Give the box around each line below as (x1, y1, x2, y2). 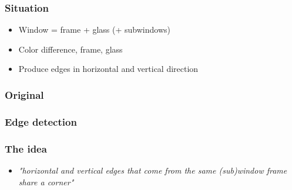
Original (5, 87, 44, 102)
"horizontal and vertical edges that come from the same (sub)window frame (18, 164, 287, 176)
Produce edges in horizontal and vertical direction (18, 63, 199, 75)
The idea (5, 141, 47, 156)
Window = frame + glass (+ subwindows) (18, 23, 170, 36)
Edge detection (5, 114, 77, 129)
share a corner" (18, 175, 74, 188)
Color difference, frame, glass (18, 43, 123, 55)
